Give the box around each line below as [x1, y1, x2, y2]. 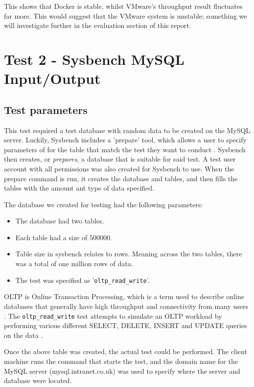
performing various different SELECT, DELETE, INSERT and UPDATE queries [4, 320, 247, 331]
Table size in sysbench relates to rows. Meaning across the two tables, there [15, 249, 242, 259]
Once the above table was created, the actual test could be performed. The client [4, 346, 247, 357]
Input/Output [4, 68, 101, 88]
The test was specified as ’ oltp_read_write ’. [15, 275, 150, 285]
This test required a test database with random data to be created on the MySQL [4, 125, 251, 135]
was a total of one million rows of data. [15, 258, 133, 269]
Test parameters [4, 102, 88, 117]
